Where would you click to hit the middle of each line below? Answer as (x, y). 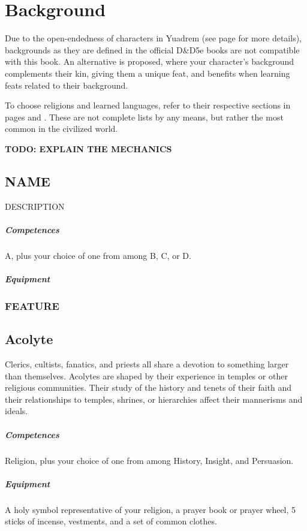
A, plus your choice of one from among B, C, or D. (98, 255)
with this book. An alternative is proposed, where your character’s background (150, 61)
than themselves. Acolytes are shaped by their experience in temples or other (146, 375)
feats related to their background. (67, 85)
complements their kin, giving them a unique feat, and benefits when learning (148, 73)
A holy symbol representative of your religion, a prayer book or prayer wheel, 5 (151, 509)
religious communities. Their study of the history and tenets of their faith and (148, 387)
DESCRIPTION (35, 206)
